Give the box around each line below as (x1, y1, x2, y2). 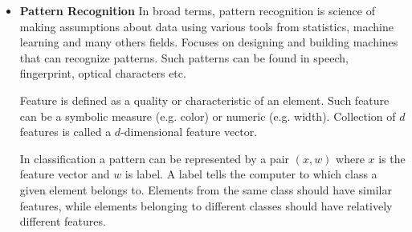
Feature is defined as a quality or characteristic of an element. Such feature (19, 91, 390, 108)
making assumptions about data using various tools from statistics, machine (19, 18, 394, 34)
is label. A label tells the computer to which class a (124, 166, 377, 182)
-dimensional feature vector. (120, 123, 258, 140)
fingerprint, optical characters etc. (19, 65, 186, 82)
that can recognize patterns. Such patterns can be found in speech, (19, 49, 349, 66)
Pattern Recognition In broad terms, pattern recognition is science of (19, 2, 375, 18)
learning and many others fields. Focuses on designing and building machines (19, 34, 398, 50)
